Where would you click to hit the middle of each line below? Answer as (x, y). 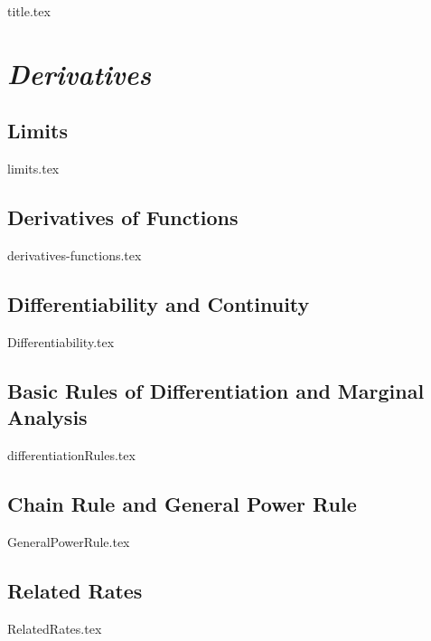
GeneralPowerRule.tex (69, 541)
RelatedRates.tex (55, 628)
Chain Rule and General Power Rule (182, 503)
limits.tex (33, 169)
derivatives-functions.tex (75, 255)
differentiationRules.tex (71, 454)
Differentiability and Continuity (159, 303)
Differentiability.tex (61, 341)
